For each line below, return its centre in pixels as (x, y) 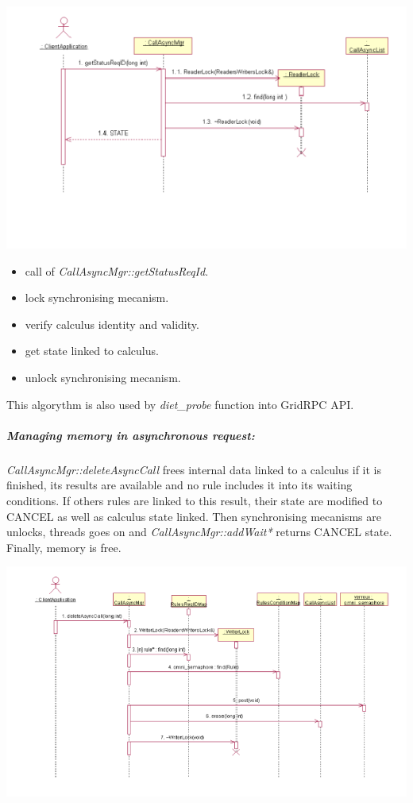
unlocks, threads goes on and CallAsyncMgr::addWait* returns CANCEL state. (199, 532)
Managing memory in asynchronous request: (131, 435)
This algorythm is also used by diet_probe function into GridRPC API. (180, 404)
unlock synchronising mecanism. (103, 378)
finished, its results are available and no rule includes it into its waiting (179, 485)
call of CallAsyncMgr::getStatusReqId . (117, 270)
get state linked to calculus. (92, 351)
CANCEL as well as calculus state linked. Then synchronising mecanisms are (194, 516)
